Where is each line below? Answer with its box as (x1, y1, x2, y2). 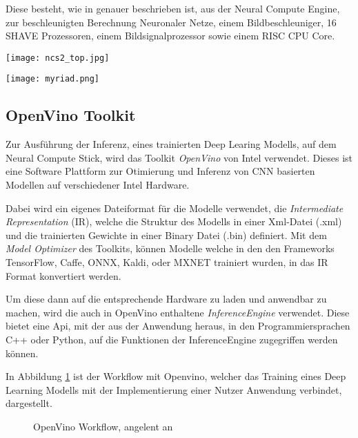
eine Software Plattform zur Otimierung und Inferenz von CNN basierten (6, 164, 315, 178)
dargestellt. (6, 396, 52, 410)
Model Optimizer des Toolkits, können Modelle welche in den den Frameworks (6, 241, 335, 256)
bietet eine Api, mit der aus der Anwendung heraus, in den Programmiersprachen (6, 318, 350, 333)
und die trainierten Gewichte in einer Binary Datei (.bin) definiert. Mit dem (6, 227, 327, 242)
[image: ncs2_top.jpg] (6, 53, 110, 63)
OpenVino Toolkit (6, 104, 136, 126)
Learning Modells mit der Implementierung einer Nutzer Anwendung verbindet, (6, 382, 342, 397)
